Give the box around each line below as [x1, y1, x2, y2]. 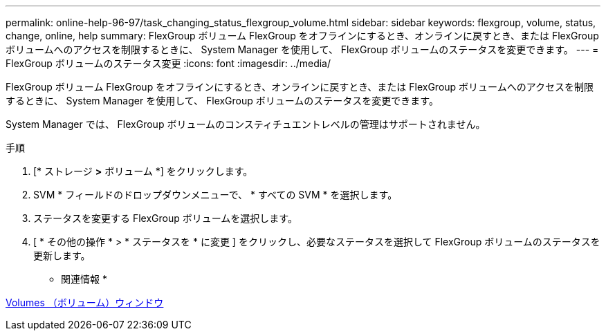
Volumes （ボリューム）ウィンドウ [6, 297, 164, 308]
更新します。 [33, 250, 91, 261]
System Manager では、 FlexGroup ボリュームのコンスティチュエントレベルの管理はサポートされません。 [6, 118, 486, 130]
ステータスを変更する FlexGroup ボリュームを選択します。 [33, 212, 297, 224]
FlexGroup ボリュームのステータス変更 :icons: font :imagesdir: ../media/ [6, 57, 331, 69]
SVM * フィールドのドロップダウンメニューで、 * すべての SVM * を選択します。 [33, 189, 398, 200]
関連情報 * [61, 273, 107, 285]
